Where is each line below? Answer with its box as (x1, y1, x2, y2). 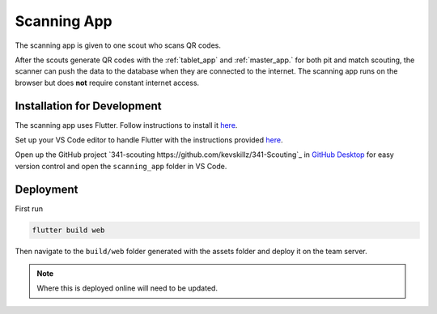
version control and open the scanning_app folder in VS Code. (15, 161, 227, 171)
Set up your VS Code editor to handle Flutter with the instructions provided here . (15, 135, 283, 145)
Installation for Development (15, 99, 162, 112)
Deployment (15, 182, 78, 196)
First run (15, 203, 44, 214)
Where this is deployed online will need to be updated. (36, 283, 218, 293)
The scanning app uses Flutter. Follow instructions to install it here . (15, 120, 238, 129)
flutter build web (32, 225, 105, 235)
